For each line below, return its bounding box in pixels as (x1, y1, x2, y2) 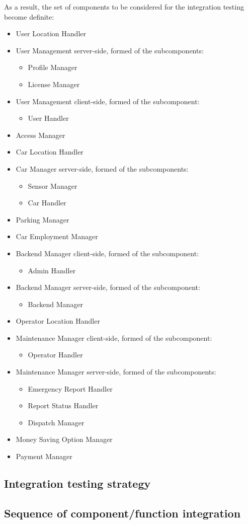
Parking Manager (16, 214, 69, 224)
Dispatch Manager (28, 417, 85, 427)
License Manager (28, 79, 80, 89)
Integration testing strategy (4, 476, 151, 491)
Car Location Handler (16, 146, 84, 157)
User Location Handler (16, 28, 86, 39)
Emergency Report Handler (28, 383, 113, 394)
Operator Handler (28, 349, 83, 360)
